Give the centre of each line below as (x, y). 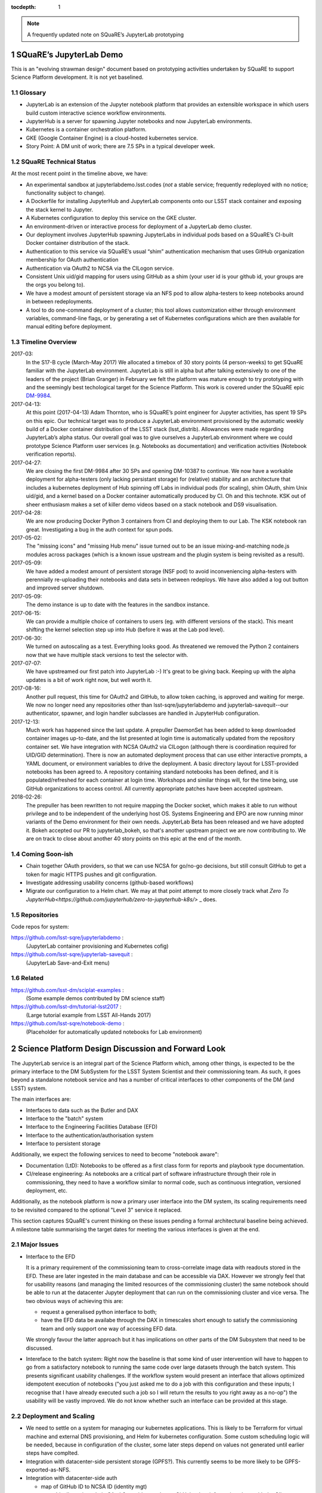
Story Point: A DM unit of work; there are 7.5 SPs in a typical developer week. (121, 146)
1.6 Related (27, 978)
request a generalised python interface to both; (99, 1312)
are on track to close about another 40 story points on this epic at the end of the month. (134, 838)
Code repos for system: (40, 926)
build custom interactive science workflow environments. (96, 113)
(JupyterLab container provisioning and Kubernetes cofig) (97, 946)
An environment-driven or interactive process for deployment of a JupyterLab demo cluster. (139, 226)
